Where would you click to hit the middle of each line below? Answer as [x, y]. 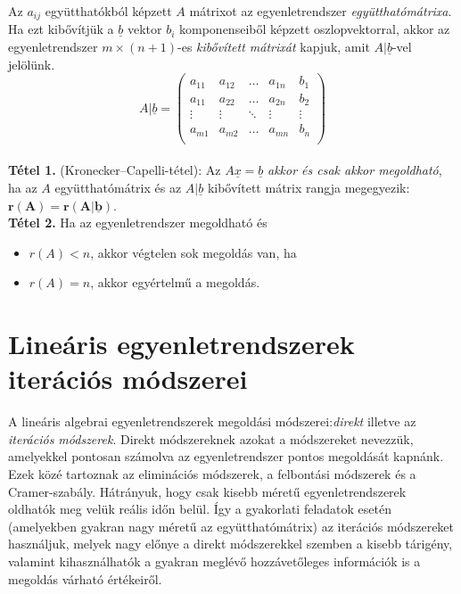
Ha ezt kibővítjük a [61, 29]
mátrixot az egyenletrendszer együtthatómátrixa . [321, 11]
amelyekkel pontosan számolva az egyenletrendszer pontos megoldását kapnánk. [226, 456]
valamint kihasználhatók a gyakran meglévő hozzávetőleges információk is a [214, 561]
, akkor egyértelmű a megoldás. [175, 282]
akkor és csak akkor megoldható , [354, 170]
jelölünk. [32, 64]
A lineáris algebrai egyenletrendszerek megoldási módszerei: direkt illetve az [212, 421]
